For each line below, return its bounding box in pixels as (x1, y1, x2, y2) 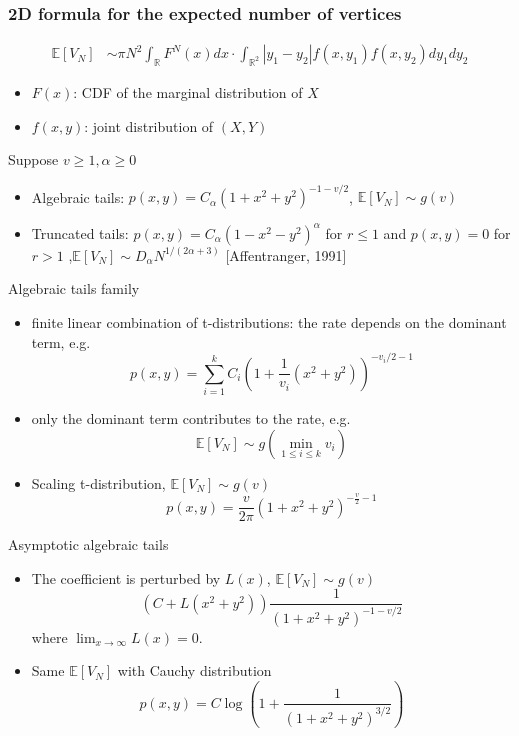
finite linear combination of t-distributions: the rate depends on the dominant (31, 312, 507, 333)
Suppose (8, 149, 59, 170)
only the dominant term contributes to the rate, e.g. (31, 408, 351, 429)
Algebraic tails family (8, 278, 140, 299)
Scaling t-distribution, (31, 472, 166, 493)
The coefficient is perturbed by (31, 567, 221, 588)
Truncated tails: (31, 222, 129, 243)
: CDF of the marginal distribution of (73, 82, 303, 103)
